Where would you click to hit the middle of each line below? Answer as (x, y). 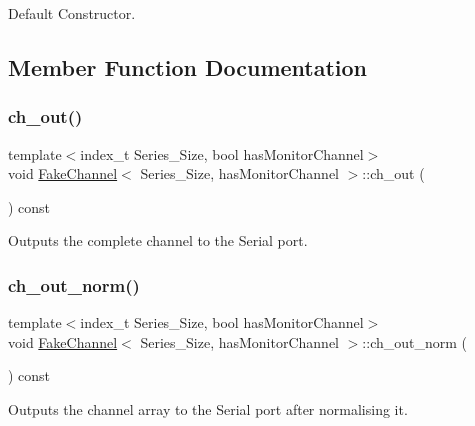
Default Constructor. (72, 13)
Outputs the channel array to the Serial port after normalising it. (208, 408)
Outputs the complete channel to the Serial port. (158, 240)
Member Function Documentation (188, 66)
